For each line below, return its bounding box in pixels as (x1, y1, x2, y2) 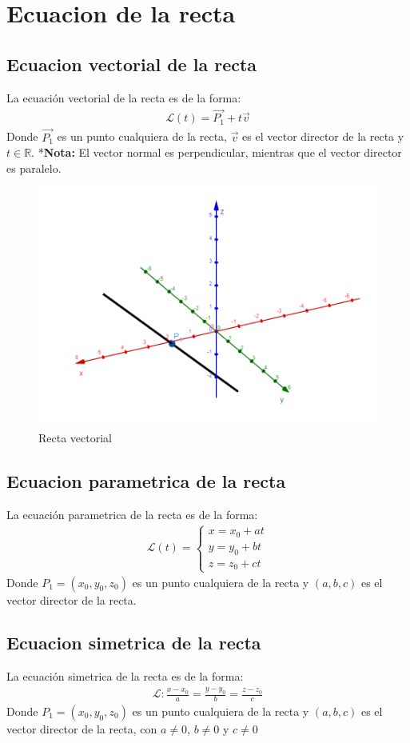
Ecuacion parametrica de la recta (6, 468, 286, 493)
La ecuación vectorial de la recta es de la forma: (6, 89, 241, 106)
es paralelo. (6, 159, 62, 176)
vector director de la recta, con (6, 721, 157, 737)
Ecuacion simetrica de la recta (6, 630, 261, 655)
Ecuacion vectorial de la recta (6, 51, 257, 76)
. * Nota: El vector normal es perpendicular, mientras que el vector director (31, 144, 402, 161)
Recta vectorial (38, 429, 112, 445)
